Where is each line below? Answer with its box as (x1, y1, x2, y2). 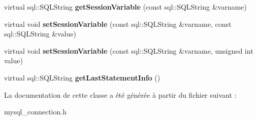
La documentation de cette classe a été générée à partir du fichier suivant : (4, 89, 237, 100)
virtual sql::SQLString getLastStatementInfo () (4, 72, 160, 83)
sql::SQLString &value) (4, 28, 76, 39)
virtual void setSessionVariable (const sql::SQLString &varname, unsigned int (4, 45, 253, 56)
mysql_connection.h (4, 106, 67, 117)
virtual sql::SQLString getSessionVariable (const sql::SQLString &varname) (4, 2, 247, 12)
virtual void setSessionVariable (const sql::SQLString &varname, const (4, 18, 232, 29)
